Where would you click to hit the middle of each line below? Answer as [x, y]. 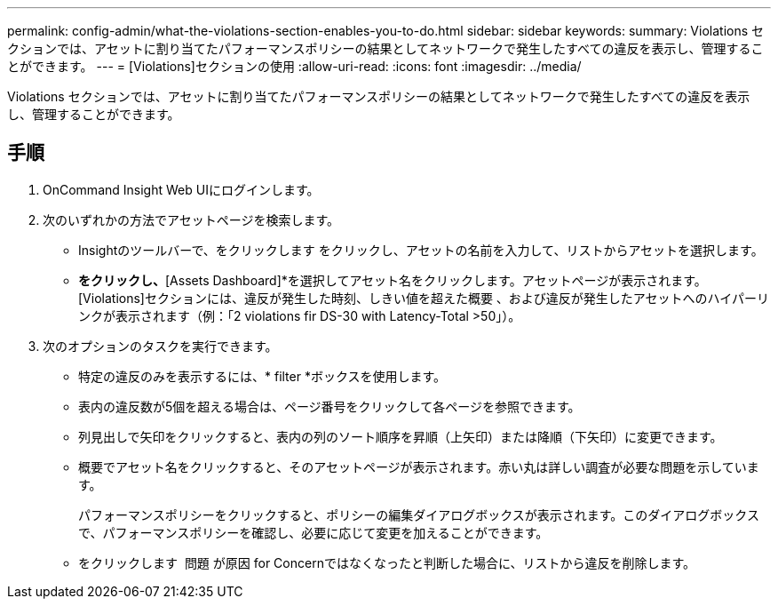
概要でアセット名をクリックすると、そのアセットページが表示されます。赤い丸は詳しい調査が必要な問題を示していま [419, 466]
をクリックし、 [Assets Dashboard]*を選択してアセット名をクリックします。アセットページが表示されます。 [393, 280]
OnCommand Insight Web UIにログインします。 [181, 189]
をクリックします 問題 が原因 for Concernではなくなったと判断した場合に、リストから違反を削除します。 [387, 562]
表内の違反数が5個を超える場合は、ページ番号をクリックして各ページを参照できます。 [329, 406]
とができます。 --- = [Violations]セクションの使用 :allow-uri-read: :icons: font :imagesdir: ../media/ [294, 66]
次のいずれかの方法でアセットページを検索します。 [191, 219]
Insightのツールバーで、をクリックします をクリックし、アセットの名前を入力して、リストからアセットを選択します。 [421, 250]
